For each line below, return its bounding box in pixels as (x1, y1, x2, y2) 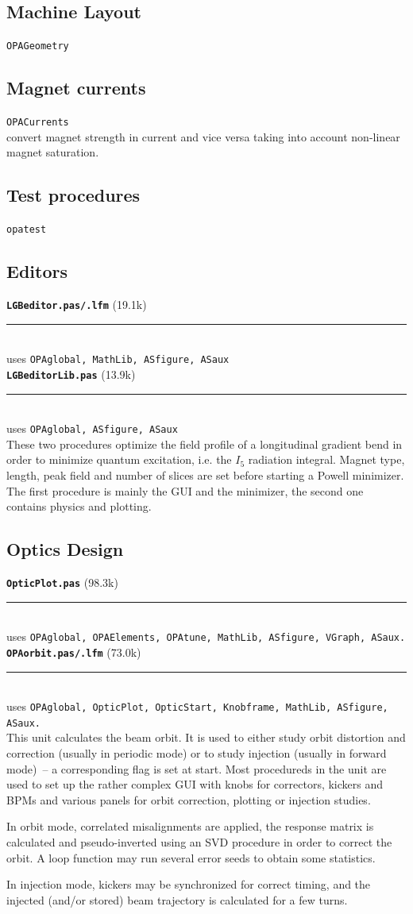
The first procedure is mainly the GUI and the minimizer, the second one (6, 482, 364, 499)
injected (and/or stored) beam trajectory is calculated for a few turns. (6, 891, 348, 908)
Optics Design (6, 537, 124, 561)
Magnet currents (6, 75, 146, 100)
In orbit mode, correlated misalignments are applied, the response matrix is (6, 818, 374, 835)
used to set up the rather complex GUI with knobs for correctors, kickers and (6, 776, 384, 793)
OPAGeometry (6, 40, 69, 52)
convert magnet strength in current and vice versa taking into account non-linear (6, 128, 400, 145)
